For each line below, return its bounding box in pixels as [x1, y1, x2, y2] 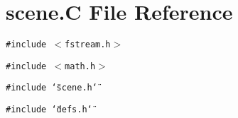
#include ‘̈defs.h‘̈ [6, 105, 92, 115]
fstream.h [65, 40, 111, 50]
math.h [65, 61, 96, 71]
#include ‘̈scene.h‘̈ [6, 83, 97, 93]
